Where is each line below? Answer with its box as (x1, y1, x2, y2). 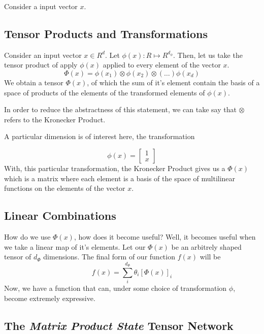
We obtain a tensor (4, 77, 63, 87)
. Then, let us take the (173, 49, 243, 60)
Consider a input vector (4, 1, 78, 11)
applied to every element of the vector (103, 59, 221, 70)
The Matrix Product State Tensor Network (4, 317, 234, 333)
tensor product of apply (4, 59, 78, 70)
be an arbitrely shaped (171, 241, 242, 252)
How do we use (4, 231, 51, 242)
